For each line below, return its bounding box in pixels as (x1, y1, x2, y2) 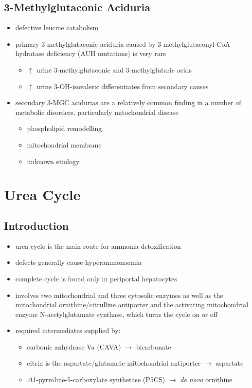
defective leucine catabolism (15, 22, 99, 33)
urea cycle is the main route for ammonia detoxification (15, 240, 181, 251)
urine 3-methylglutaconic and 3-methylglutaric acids (36, 64, 192, 74)
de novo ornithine (180, 374, 233, 385)
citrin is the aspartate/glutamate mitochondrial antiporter (27, 358, 201, 368)
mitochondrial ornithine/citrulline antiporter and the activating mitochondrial (15, 299, 249, 310)
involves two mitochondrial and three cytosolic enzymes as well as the (15, 290, 223, 300)
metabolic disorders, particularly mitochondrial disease (15, 107, 179, 117)
